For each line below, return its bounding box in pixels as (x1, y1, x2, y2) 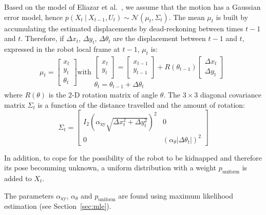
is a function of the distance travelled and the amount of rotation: (37, 99, 245, 110)
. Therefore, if (21, 33, 64, 44)
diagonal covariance (200, 89, 261, 100)
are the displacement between (113, 33, 206, 44)
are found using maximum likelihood (118, 190, 234, 201)
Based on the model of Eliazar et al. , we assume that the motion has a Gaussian (4, 2, 261, 12)
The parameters (4, 190, 54, 201)
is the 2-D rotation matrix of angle (48, 89, 158, 100)
